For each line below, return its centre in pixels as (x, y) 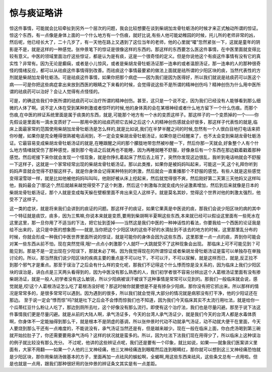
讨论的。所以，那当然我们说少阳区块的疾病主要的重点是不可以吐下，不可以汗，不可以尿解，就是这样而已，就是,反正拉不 (133, 258)
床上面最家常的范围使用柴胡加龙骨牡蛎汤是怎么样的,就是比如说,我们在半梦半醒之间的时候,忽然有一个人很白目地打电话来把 (135, 129)
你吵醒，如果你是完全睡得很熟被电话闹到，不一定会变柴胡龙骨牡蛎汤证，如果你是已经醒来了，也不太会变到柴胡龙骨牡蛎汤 (135, 136)
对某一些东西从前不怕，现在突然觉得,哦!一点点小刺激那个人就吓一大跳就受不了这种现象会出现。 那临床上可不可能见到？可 (135, 244)
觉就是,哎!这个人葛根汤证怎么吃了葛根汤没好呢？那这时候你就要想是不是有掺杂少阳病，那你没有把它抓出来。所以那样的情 (134, 286)
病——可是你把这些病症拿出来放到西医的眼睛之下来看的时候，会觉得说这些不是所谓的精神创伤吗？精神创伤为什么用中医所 (135, 84)
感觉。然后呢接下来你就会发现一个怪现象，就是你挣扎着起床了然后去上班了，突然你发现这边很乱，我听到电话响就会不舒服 (135, 157)
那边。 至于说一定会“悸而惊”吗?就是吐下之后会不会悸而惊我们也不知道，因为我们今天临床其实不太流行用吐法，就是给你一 (134, 300)
